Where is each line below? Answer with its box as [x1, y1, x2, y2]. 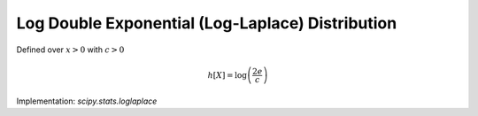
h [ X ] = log [207, 70, 248, 80]
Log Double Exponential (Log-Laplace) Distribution [16, 13, 397, 33]
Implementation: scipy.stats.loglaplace [16, 96, 158, 106]
